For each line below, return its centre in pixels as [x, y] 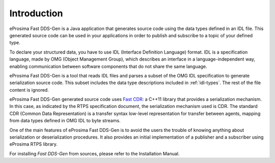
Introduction [36, 13]
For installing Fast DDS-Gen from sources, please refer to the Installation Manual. [95, 153]
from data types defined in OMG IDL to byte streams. [65, 121]
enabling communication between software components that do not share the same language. [108, 66]
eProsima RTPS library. [34, 144]
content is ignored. [29, 90]
